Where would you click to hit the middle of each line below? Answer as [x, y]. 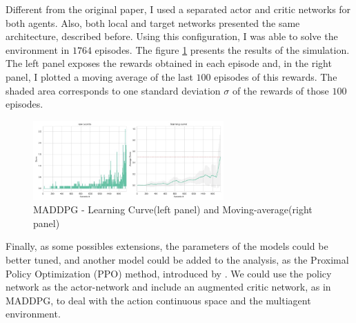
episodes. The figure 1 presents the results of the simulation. [222, 49]
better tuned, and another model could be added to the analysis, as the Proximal [177, 259]
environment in [38, 49]
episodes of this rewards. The [276, 76]
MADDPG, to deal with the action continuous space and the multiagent [158, 300]
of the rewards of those [280, 90]
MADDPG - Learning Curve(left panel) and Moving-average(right [173, 209]
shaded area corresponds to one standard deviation [113, 90]
